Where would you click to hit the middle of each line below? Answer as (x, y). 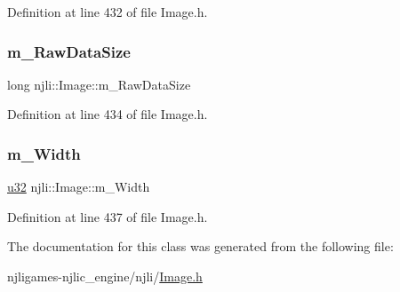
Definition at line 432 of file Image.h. (108, 12)
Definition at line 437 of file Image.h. (108, 216)
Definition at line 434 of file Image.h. (108, 114)
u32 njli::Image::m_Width (79, 187)
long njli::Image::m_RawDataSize (99, 84)
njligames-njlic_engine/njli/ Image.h (105, 276)
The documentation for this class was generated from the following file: (200, 246)
